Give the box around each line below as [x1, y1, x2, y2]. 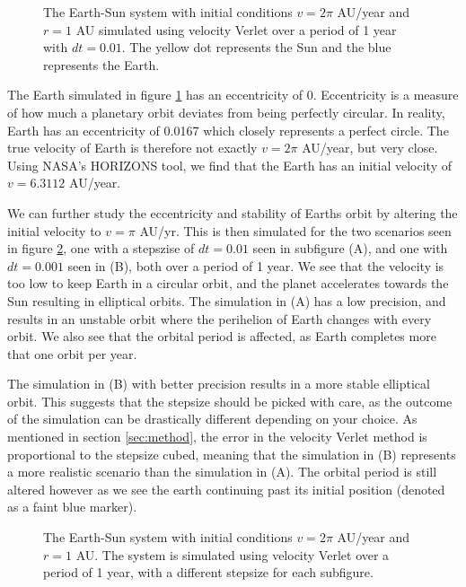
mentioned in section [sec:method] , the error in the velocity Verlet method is [7, 427, 427, 446]
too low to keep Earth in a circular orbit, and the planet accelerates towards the [7, 274, 449, 293]
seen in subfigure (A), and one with [252, 239, 448, 258]
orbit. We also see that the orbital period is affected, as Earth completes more [7, 327, 436, 346]
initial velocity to [7, 221, 101, 240]
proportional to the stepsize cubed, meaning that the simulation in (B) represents [7, 444, 456, 463]
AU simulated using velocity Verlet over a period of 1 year [75, 20, 397, 39]
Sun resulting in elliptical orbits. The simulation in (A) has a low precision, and [7, 291, 446, 310]
